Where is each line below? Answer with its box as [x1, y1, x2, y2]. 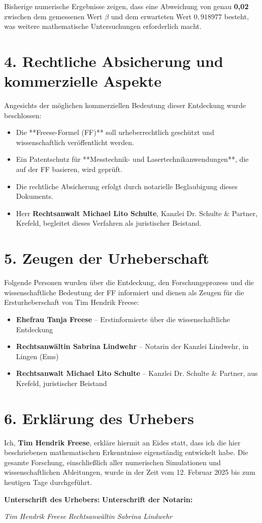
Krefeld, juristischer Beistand [16, 377, 107, 388]
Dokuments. [16, 191, 53, 201]
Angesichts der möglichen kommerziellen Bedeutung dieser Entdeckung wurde [4, 100, 246, 111]
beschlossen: [4, 110, 42, 120]
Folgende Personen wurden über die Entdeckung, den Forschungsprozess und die [4, 277, 254, 288]
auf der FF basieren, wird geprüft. [16, 164, 122, 175]
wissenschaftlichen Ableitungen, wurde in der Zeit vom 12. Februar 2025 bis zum [4, 467, 255, 477]
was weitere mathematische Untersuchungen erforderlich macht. [4, 21, 202, 31]
